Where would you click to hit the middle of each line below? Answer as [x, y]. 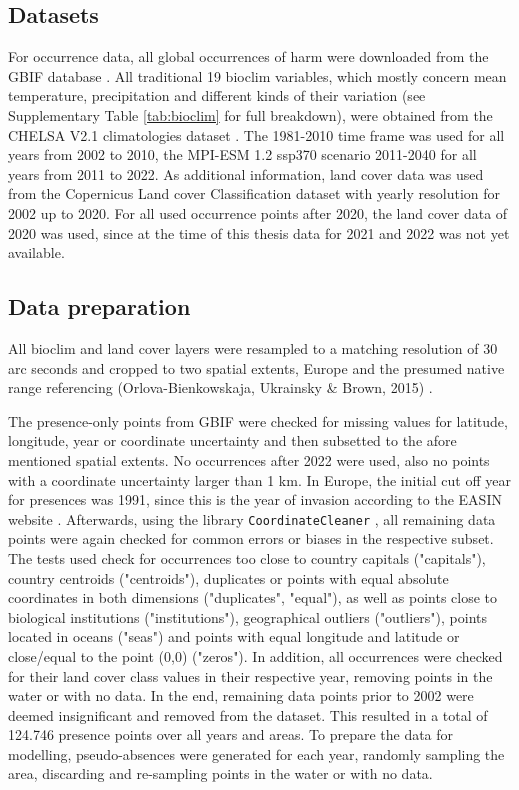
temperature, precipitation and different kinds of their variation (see [217, 95]
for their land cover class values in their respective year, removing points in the [250, 675]
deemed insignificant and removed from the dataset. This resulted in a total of [248, 714]
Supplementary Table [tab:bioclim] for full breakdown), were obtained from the [250, 114]
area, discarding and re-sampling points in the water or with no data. [220, 773]
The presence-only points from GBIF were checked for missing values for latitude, [258, 420]
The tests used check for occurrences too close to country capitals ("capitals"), [247, 557]
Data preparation [99, 306]
